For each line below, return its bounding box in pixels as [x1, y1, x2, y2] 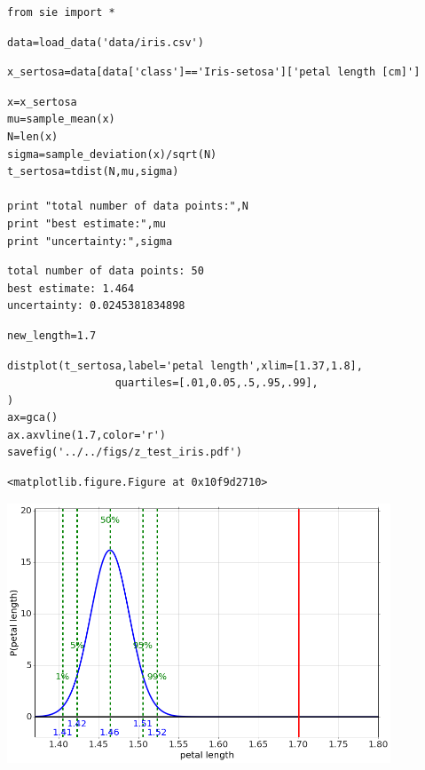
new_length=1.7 [7, 329, 97, 342]
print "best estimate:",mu [7, 217, 166, 230]
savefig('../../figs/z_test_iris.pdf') [7, 446, 242, 459]
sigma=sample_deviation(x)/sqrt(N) [7, 147, 217, 161]
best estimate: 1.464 [7, 282, 135, 295]
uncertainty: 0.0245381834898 [7, 299, 185, 313]
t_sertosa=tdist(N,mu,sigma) [7, 165, 179, 179]
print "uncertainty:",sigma [7, 234, 173, 248]
